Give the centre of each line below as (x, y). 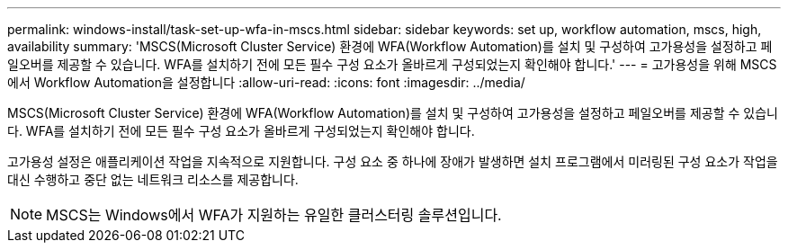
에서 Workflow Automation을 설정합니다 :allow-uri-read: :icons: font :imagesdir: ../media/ (266, 82)
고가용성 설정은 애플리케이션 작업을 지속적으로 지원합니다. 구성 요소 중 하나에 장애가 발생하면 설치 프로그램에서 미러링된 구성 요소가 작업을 (393, 161)
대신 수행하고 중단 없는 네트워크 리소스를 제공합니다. (153, 179)
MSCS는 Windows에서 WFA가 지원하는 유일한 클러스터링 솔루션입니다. (274, 215)
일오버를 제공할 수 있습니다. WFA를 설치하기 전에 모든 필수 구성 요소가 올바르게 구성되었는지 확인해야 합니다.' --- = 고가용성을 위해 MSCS (392, 64)
